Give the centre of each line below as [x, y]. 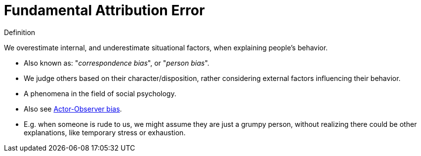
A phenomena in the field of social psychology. [100, 93]
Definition [20, 32]
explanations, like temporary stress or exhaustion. [105, 132]
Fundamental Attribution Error [105, 10]
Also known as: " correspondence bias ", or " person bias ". [117, 63]
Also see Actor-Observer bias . [73, 109]
